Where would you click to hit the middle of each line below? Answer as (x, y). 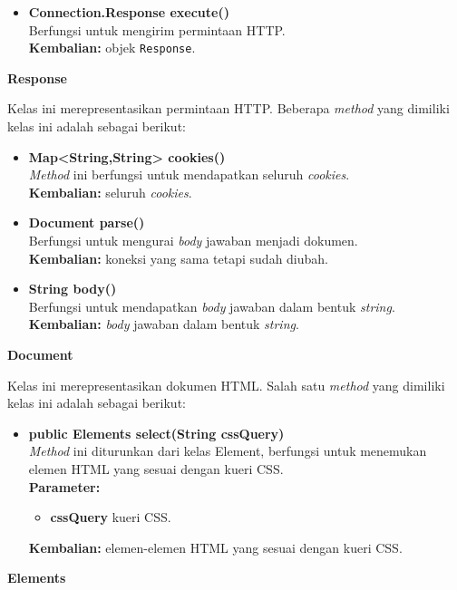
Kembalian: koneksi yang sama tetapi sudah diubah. (179, 258)
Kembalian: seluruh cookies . (110, 192)
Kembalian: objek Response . (112, 48)
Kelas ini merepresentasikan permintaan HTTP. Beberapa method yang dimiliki (228, 108)
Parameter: (64, 486)
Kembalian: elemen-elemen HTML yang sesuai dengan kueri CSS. (215, 547)
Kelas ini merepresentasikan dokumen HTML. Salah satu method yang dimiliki (226, 385)
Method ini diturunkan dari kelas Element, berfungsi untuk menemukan (228, 451)
